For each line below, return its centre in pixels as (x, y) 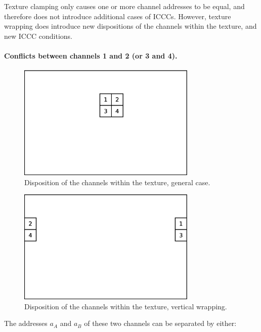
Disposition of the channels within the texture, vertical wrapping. (126, 306)
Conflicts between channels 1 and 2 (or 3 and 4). (91, 55)
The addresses (26, 323)
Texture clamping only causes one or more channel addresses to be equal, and (124, 6)
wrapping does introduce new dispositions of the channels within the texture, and (130, 26)
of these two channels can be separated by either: (160, 323)
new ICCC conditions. (38, 36)
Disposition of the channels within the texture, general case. (117, 182)
